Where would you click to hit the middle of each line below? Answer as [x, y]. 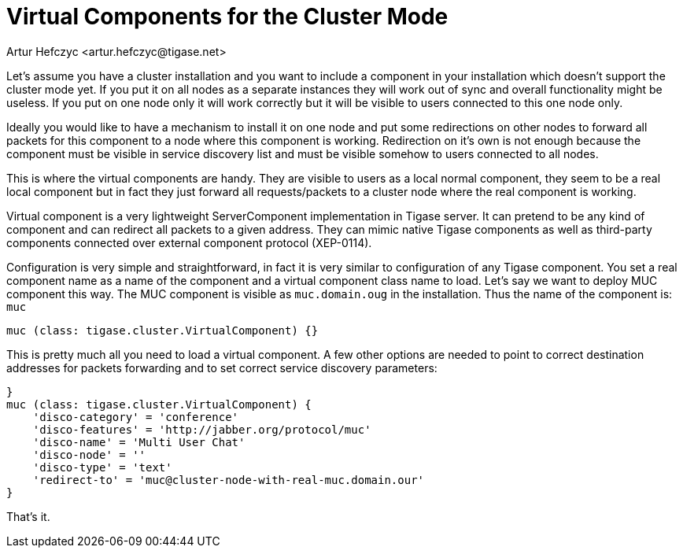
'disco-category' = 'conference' [136, 417]
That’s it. [28, 516]
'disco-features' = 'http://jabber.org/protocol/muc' [202, 429]
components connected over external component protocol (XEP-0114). [189, 242]
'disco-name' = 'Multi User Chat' [139, 442]
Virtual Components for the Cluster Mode [227, 17]
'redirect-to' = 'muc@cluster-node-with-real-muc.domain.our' [229, 480]
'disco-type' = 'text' [102, 467]
